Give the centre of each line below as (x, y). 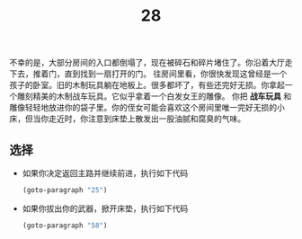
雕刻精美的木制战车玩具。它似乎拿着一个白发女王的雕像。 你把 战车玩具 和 (154, 96)
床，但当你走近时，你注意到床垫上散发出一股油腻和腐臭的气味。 (127, 119)
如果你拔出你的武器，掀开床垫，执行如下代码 (105, 208)
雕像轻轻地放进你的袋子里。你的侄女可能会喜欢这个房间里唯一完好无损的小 (147, 108)
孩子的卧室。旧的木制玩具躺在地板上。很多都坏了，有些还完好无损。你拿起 (147, 85)
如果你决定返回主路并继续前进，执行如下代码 (105, 173)
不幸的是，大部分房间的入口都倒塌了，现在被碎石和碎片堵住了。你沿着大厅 (147, 63)
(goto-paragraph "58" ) (65, 226)
